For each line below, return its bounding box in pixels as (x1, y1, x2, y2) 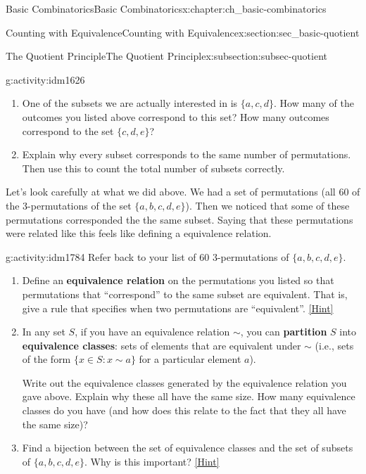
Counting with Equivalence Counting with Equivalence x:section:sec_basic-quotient (6, 25, 360, 39)
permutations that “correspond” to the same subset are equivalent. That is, (22, 286, 348, 301)
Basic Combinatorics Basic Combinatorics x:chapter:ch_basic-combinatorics (6, 1, 327, 15)
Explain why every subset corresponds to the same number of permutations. (22, 147, 351, 162)
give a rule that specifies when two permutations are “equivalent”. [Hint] (22, 300, 334, 315)
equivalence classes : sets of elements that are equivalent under (22, 338, 301, 352)
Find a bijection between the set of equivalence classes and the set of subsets (22, 440, 353, 455)
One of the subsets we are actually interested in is (22, 96, 238, 110)
